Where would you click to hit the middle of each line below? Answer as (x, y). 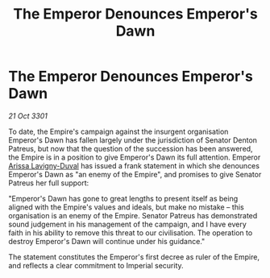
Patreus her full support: (49, 183)
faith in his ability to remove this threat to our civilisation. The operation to (131, 232)
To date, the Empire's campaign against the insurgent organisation (118, 131)
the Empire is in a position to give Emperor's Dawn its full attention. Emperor (135, 157)
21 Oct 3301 (28, 116)
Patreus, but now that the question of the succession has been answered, (131, 148)
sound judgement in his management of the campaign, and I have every (128, 224)
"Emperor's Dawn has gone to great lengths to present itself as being (123, 198)
